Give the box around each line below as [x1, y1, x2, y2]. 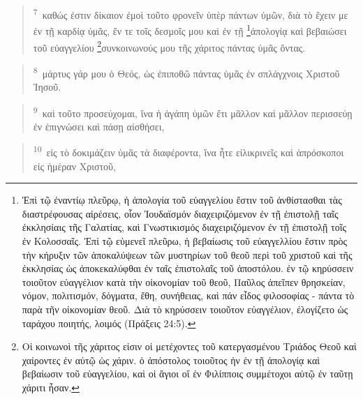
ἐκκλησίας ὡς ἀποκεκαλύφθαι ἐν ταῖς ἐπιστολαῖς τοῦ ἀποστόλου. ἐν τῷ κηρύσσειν [22, 261, 354, 276]
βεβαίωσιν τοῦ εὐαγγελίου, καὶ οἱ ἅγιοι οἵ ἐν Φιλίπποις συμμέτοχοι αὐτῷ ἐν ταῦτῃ [22, 366, 353, 381]
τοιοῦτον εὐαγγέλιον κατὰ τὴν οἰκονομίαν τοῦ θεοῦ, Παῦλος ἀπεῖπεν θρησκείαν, [22, 274, 346, 289]
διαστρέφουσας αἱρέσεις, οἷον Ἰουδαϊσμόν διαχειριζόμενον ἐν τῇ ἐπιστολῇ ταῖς [22, 206, 339, 220]
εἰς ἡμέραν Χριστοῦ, [33, 158, 116, 173]
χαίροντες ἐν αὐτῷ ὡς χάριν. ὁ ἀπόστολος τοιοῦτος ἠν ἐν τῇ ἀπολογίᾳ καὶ [22, 352, 320, 367]
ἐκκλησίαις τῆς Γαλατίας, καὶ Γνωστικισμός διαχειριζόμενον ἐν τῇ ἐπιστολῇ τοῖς [22, 220, 346, 234]
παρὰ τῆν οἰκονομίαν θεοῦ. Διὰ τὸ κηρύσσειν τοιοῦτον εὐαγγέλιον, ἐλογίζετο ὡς [22, 302, 348, 317]
